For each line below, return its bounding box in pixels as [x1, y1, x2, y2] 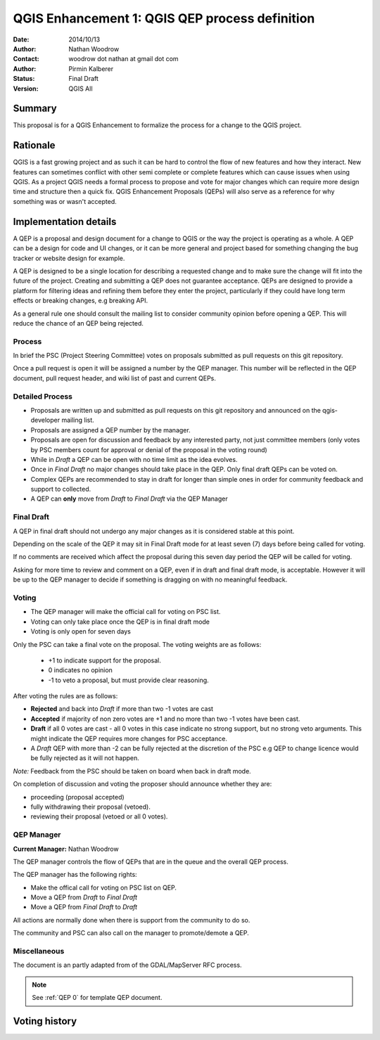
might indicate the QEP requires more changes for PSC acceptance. [30, 734, 228, 743]
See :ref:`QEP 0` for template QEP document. [32, 994, 163, 1002]
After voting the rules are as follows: [13, 692, 118, 700]
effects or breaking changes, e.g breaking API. [13, 296, 148, 305]
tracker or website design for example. [13, 254, 125, 262]
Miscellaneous [13, 946, 65, 956]
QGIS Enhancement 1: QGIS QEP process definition [13, 11, 315, 26]
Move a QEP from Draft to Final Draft [30, 893, 137, 901]
